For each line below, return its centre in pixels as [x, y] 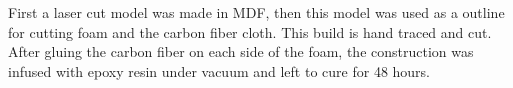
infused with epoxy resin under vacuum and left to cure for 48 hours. [219, 70]
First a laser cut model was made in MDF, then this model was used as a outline [256, 12]
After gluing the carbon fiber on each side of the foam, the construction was [241, 51]
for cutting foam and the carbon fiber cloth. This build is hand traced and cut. [250, 31]
